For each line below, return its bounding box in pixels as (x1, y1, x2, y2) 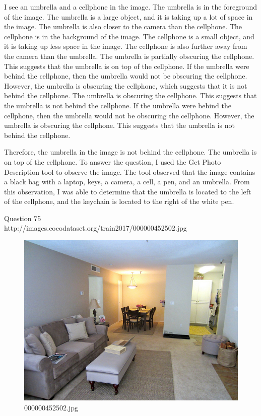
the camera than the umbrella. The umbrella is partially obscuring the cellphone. (4, 50, 254, 61)
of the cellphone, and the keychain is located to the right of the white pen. (4, 196, 234, 206)
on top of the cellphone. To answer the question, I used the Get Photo (4, 156, 221, 167)
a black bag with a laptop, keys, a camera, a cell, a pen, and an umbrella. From (4, 176, 250, 187)
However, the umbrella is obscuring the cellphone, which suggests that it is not (4, 80, 247, 91)
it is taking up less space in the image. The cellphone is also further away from (4, 41, 247, 51)
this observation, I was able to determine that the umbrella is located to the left (4, 186, 251, 196)
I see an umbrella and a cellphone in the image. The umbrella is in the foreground (4, 2, 257, 12)
